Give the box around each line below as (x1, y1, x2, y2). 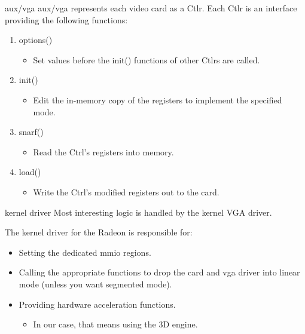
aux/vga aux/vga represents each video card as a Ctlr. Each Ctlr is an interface (5, 2, 297, 14)
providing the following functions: (5, 13, 128, 26)
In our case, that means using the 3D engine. (33, 318, 198, 330)
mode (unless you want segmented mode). (19, 277, 172, 290)
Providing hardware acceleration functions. (19, 298, 176, 310)
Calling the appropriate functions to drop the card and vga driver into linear (19, 266, 300, 278)
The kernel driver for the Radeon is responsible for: (5, 226, 193, 238)
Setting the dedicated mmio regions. (19, 246, 151, 258)
